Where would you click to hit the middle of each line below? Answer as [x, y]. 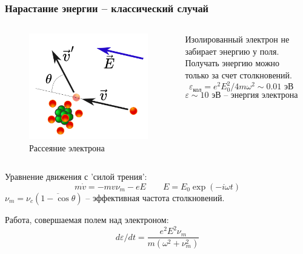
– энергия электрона [261, 96]
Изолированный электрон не [237, 39]
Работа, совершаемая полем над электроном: [87, 220]
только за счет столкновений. [238, 75]
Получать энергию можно [232, 63]
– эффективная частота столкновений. [155, 198]
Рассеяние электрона [67, 147]
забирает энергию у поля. [232, 51]
